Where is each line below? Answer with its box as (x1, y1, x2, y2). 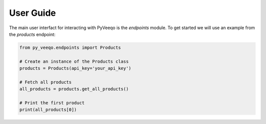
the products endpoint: (9, 31, 56, 37)
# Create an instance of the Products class (19, 58, 129, 64)
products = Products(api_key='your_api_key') (19, 66, 132, 71)
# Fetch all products (19, 79, 72, 85)
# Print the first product (19, 100, 85, 106)
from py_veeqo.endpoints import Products (19, 44, 121, 50)
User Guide (9, 7, 56, 18)
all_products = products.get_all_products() (19, 86, 129, 92)
